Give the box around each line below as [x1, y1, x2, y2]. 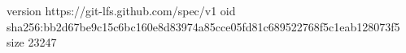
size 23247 [7, 34, 57, 51]
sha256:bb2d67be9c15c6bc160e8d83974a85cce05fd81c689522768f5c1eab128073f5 [7, 18, 400, 35]
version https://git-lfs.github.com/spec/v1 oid [7, 2, 236, 18]
